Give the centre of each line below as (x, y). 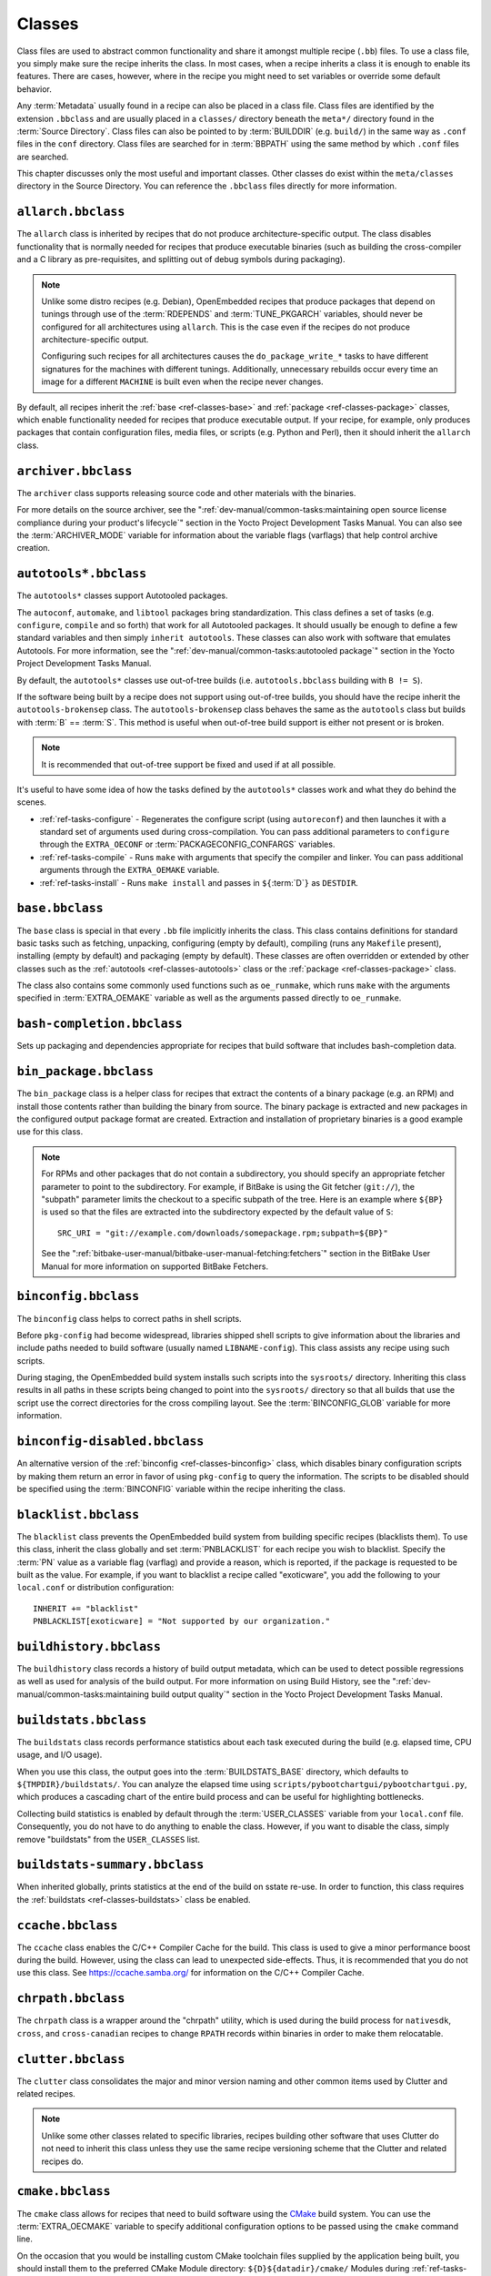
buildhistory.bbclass (89, 1646)
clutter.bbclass (71, 2059)
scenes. (32, 802)
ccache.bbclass (67, 1925)
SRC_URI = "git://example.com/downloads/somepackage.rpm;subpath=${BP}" (223, 1233)
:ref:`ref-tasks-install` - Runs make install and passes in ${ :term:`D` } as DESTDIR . (199, 882)
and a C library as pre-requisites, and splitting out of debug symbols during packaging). (181, 259)
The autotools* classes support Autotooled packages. (122, 595)
